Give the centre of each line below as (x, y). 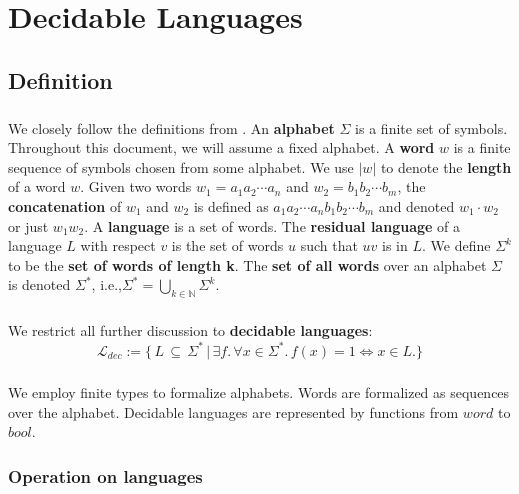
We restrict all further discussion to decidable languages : (190, 330)
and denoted (416, 205)
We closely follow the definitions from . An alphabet (171, 127)
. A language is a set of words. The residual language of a (272, 225)
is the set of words (227, 245)
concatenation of (65, 205)
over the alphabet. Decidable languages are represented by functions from (233, 411)
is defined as (231, 205)
